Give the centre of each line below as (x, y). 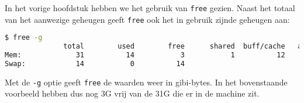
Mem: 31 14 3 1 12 (145, 55)
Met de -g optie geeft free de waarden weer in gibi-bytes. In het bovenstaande (146, 82)
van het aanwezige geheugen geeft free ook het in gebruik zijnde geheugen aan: (147, 19)
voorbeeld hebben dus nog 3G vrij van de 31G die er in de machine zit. (132, 93)
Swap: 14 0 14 (95, 63)
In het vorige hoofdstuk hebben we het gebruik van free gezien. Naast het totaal (150, 8)
